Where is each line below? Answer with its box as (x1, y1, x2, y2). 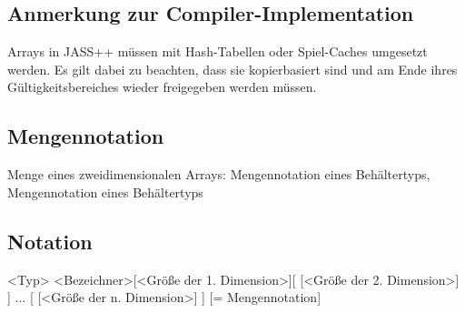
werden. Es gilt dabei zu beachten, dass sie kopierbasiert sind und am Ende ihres (7, 59, 458, 78)
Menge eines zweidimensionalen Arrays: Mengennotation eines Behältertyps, (7, 165, 430, 184)
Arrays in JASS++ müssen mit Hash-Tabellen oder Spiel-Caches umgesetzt (7, 42, 428, 61)
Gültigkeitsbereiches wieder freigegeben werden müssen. (7, 77, 317, 96)
